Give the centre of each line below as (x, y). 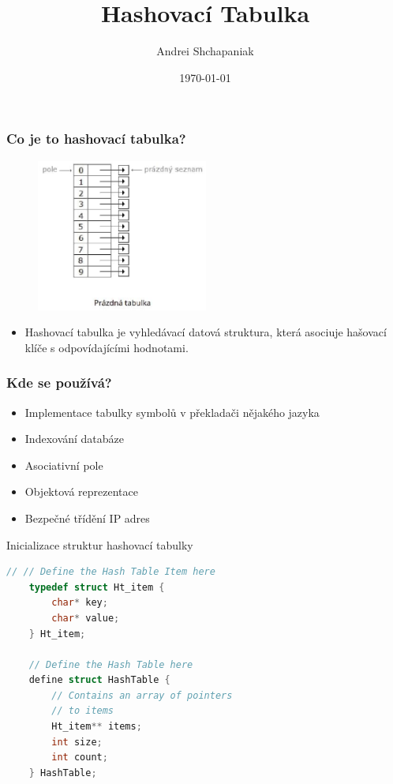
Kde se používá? (59, 383)
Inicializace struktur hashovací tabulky (100, 544)
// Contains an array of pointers (142, 695)
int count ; (80, 758)
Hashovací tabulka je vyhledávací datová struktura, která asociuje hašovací (206, 332)
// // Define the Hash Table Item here (111, 572)
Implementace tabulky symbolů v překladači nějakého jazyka (172, 412)
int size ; (77, 742)
